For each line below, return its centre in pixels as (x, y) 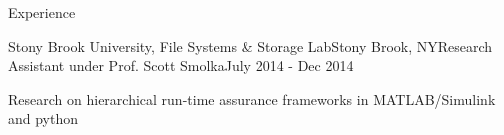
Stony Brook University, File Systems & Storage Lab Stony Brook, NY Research (250, 45)
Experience (42, 12)
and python (43, 118)
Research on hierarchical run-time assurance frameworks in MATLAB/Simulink (252, 98)
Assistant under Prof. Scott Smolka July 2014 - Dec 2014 (181, 65)
